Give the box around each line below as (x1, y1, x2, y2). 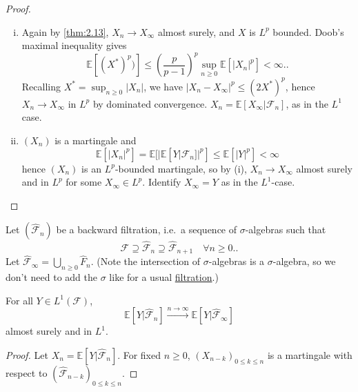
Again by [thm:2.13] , (21, 24, 109, 39)
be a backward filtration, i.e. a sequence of (56, 222, 237, 237)
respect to (6, 365, 48, 380)
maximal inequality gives (21, 38, 127, 52)
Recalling (21, 79, 61, 93)
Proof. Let (6, 347, 48, 362)
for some (66, 175, 102, 189)
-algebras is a (208, 254, 265, 268)
